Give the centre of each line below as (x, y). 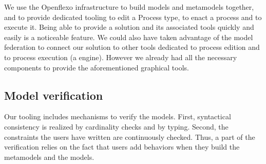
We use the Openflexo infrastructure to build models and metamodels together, (129, 7)
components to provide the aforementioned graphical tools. (97, 67)
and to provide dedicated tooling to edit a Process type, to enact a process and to (133, 17)
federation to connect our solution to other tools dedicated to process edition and (132, 47)
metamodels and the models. (49, 157)
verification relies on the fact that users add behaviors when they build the (122, 147)
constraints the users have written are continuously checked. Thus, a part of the (130, 136)
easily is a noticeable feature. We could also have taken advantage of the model (129, 37)
